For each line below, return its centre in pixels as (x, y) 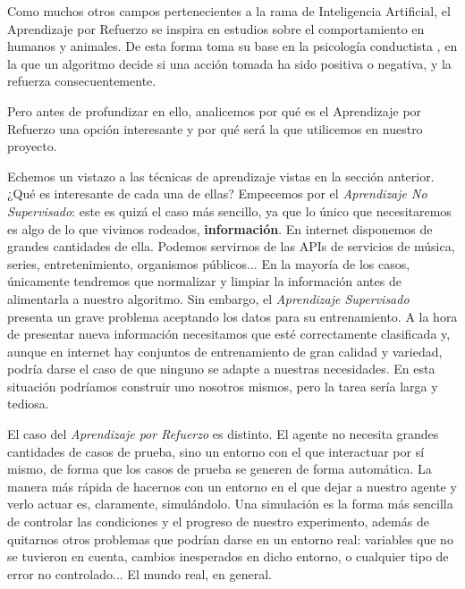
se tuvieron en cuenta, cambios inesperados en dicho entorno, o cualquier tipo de (228, 556)
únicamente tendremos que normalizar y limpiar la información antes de (204, 281)
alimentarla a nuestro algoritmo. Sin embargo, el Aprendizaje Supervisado (208, 298)
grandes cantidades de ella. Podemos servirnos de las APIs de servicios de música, (231, 246)
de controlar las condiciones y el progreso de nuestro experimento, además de (218, 522)
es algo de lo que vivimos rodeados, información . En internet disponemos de (220, 228)
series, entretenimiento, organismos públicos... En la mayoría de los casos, (209, 263)
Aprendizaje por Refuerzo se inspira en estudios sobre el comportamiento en (216, 28)
